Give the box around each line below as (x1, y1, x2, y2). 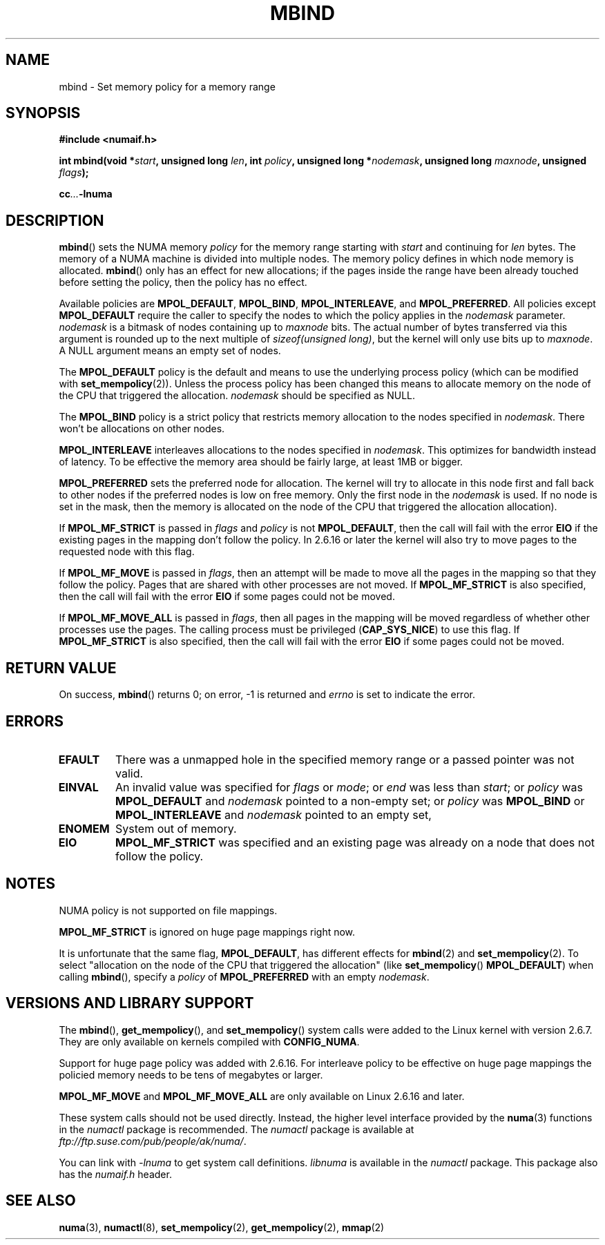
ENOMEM (58, 821, 110, 836)
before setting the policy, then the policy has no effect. (59, 276, 307, 289)
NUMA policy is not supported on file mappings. (59, 904, 278, 916)
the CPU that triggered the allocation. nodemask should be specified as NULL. (59, 389, 416, 402)
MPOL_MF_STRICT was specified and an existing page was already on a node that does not (115, 835, 595, 849)
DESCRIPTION (6, 211, 104, 229)
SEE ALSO (6, 1192, 76, 1210)
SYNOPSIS (6, 104, 81, 122)
